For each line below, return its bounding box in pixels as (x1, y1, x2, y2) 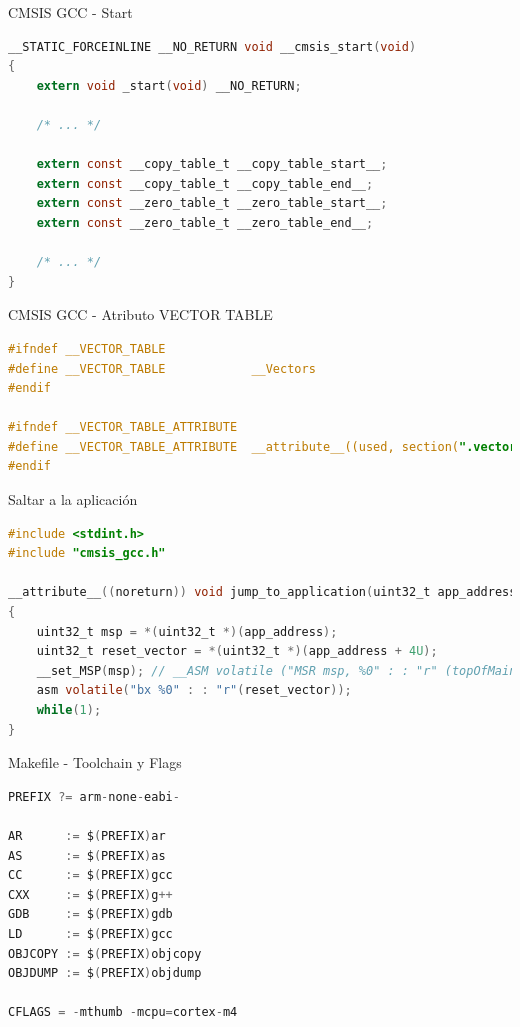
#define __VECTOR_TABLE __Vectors (8, 361, 316, 376)
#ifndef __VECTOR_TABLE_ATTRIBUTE (8, 420, 238, 435)
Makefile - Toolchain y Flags (8, 752, 182, 773)
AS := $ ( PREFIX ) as (8, 848, 166, 863)
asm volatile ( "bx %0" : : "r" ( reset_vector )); (36, 683, 352, 698)
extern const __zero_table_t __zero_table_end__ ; (36, 215, 374, 230)
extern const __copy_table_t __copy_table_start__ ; (36, 157, 388, 172)
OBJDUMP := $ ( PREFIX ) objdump (8, 966, 202, 981)
